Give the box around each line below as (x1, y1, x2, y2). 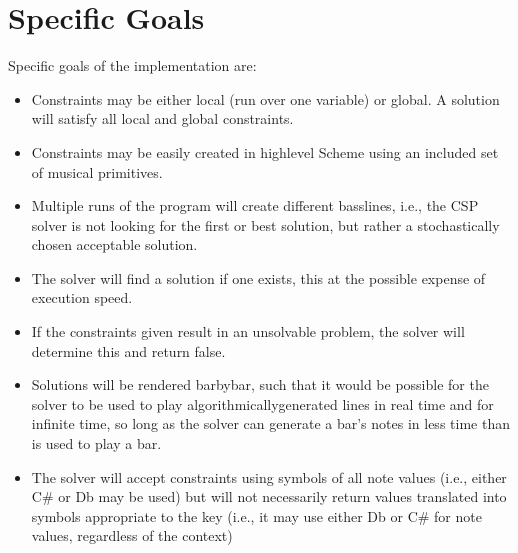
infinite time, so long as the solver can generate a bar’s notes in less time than (31, 413, 510, 434)
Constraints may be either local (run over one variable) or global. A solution (31, 88, 500, 109)
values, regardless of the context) (31, 525, 233, 546)
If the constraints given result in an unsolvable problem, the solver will (31, 321, 465, 342)
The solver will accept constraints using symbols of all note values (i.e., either (31, 466, 507, 487)
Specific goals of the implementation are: (8, 55, 257, 76)
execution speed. (31, 287, 133, 308)
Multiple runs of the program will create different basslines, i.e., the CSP (31, 195, 479, 216)
